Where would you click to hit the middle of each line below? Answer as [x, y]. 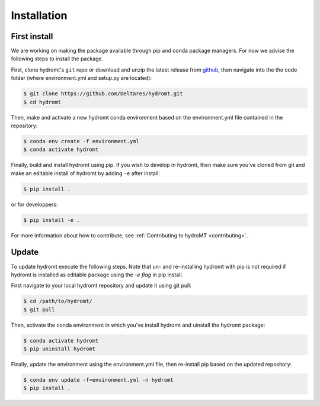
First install [32, 36]
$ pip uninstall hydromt [60, 349]
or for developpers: [34, 204]
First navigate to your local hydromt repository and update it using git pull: [101, 286]
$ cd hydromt [42, 102]
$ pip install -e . [52, 220]
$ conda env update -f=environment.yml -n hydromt [99, 380]
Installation [39, 15]
